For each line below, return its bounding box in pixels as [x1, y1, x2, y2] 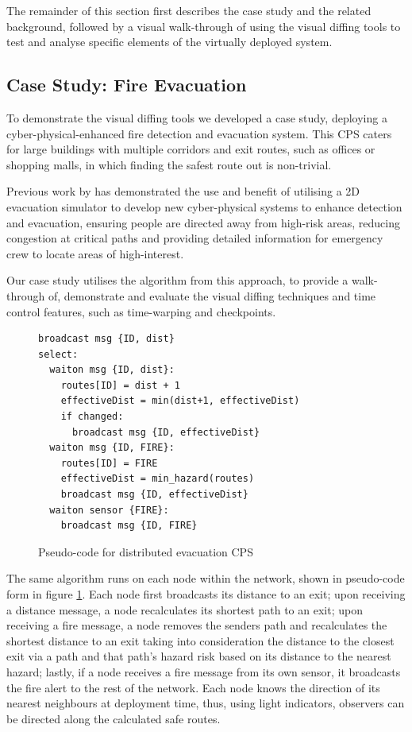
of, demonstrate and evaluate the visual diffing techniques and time [48, 287, 376, 304]
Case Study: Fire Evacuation [6, 72, 247, 97]
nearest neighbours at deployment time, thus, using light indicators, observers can [6, 695, 405, 711]
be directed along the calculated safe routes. [6, 710, 221, 726]
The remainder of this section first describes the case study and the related [6, 2, 372, 18]
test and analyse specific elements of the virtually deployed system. [6, 33, 333, 50]
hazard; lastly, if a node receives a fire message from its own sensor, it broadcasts [6, 663, 401, 680]
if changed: [60, 411, 124, 423]
